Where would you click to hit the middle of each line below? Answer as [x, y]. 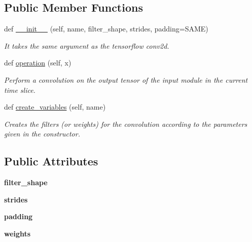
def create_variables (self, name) [55, 107]
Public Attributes [51, 161]
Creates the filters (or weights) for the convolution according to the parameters [126, 124]
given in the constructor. [42, 134]
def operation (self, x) [38, 63]
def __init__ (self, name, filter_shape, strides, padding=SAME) [106, 29]
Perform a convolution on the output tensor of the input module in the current [126, 79]
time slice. [20, 90]
